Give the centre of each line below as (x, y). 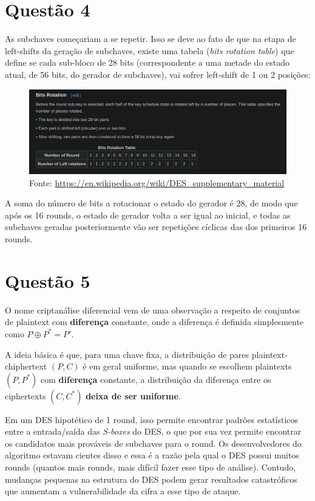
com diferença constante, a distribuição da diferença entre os (156, 379)
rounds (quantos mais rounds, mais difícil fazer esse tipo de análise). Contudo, (151, 467)
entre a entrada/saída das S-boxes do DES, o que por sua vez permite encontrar (153, 431)
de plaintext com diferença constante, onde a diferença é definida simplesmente (154, 322)
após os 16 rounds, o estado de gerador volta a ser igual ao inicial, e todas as (148, 215)
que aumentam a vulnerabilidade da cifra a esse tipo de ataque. (123, 491)
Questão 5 (48, 280)
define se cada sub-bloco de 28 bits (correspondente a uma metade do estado (147, 62)
